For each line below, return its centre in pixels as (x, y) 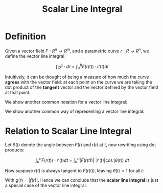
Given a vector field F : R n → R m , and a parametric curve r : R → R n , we (77, 50)
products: (15, 150)
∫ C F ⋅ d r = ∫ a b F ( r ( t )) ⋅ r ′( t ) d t (82, 66)
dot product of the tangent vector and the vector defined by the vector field (81, 87)
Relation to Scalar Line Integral (69, 131)
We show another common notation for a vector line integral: (66, 102)
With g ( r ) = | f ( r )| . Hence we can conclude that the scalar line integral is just (82, 180)
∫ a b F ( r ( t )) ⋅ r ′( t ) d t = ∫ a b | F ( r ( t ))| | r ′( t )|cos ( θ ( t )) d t (82, 160)
